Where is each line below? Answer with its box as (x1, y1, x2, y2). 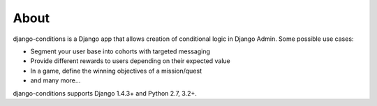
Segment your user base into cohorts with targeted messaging (30, 47, 211, 55)
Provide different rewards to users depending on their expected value (30, 57, 230, 65)
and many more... (30, 76, 81, 85)
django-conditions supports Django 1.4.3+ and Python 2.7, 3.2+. (13, 89, 197, 97)
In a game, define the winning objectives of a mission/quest (30, 67, 202, 75)
